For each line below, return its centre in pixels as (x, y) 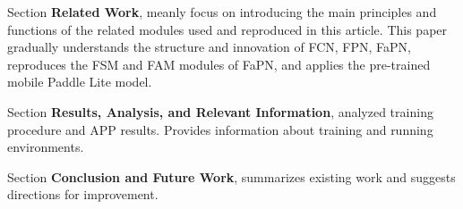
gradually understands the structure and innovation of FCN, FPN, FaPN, (209, 47)
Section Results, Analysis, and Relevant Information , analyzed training (220, 111)
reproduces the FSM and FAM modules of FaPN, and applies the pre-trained (219, 64)
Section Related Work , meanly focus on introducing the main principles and (222, 12)
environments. (46, 147)
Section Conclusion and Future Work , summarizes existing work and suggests (231, 176)
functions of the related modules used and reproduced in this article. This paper (227, 29)
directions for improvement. (83, 194)
